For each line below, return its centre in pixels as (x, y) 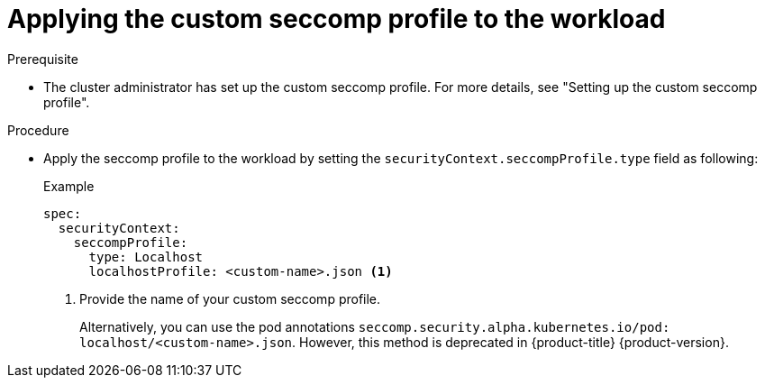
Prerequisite (43, 59)
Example (69, 186)
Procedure (38, 130)
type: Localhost (146, 257)
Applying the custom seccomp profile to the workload (337, 19)
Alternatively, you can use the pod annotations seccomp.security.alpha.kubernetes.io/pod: (375, 326)
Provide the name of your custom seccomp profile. (230, 298)
